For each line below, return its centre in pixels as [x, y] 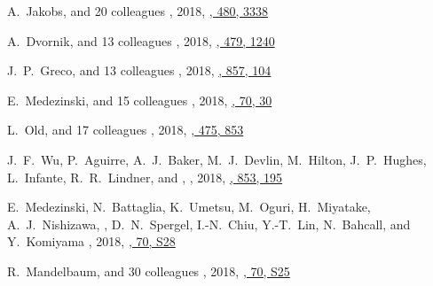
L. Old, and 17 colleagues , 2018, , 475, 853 [126, 130]
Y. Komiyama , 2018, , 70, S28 [91, 241]
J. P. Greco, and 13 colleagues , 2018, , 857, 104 [139, 70]
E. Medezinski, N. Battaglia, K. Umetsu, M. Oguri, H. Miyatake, [189, 207]
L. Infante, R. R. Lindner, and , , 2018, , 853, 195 [145, 177]
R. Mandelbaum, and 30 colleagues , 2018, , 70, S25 [149, 271]
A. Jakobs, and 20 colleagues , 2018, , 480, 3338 [138, 11]
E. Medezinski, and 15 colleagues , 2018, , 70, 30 [140, 100]
